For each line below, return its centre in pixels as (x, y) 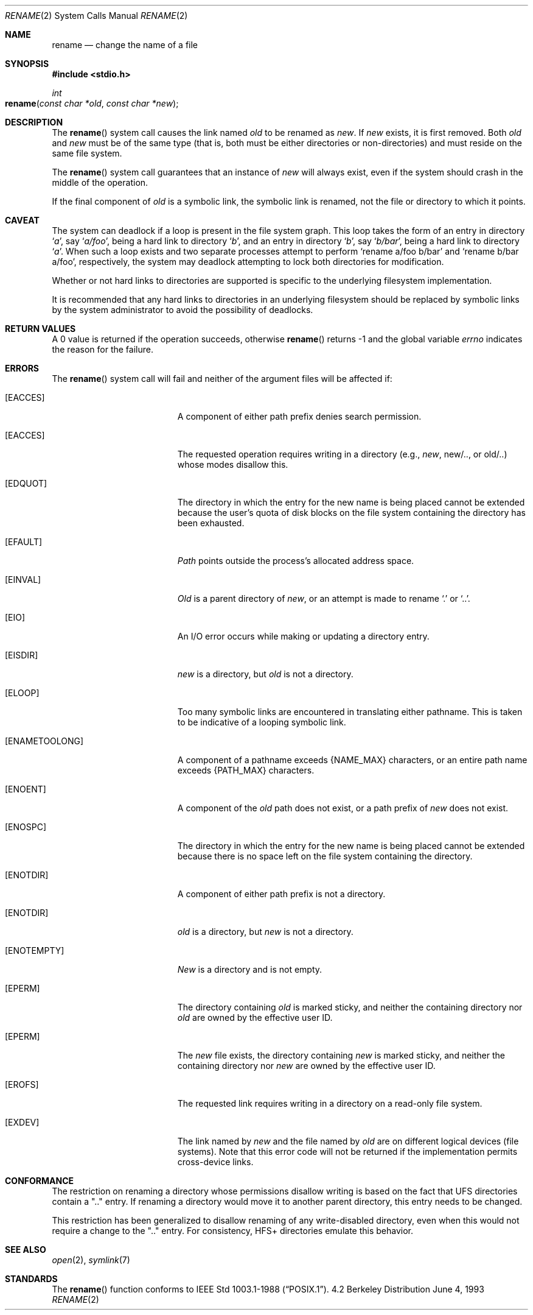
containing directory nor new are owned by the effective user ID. (306, 1066)
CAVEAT (22, 220)
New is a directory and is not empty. (250, 969)
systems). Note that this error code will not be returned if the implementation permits (347, 1151)
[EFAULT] (24, 542)
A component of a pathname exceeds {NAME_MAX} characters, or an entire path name (352, 760)
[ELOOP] (22, 693)
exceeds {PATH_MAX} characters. (246, 770)
